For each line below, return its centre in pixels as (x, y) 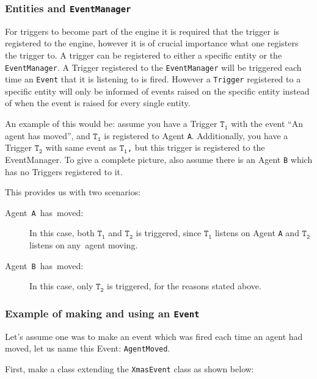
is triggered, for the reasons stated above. (184, 286)
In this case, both (62, 233)
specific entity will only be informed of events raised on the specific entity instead (157, 91)
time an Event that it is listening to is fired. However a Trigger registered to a (153, 79)
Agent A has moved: (44, 212)
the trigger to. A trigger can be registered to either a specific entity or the (144, 55)
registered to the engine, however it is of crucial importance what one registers (152, 43)
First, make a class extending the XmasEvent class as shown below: (129, 369)
